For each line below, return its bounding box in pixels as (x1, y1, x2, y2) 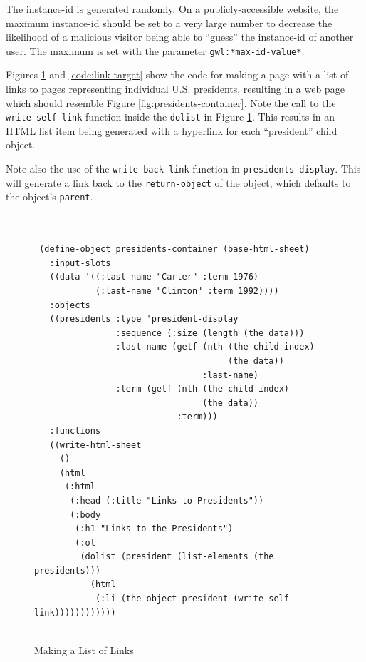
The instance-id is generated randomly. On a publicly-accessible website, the (6, 1, 339, 16)
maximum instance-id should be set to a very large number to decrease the (6, 15, 333, 30)
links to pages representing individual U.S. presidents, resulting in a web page (6, 81, 345, 96)
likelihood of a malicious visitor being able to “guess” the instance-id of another (6, 29, 354, 44)
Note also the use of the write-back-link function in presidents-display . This (6, 161, 361, 176)
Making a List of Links (34, 642, 134, 657)
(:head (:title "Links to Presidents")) (70, 495, 264, 506)
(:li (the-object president (95, 594, 229, 604)
